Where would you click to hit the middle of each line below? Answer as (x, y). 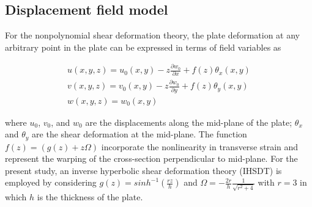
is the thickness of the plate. (90, 197)
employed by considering (51, 182)
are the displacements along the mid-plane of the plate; (189, 122)
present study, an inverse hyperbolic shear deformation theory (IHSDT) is (143, 170)
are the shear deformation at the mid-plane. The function (139, 134)
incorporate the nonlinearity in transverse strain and (200, 146)
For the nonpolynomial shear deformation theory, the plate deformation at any (152, 35)
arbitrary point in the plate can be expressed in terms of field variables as (143, 47)
